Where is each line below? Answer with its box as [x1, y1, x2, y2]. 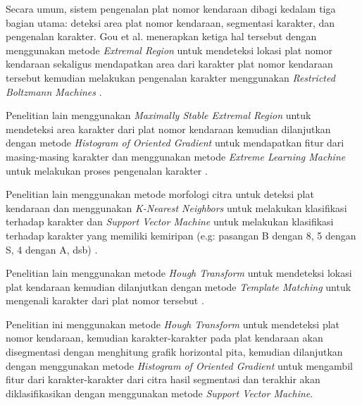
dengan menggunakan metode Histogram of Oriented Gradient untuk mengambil [6, 358, 353, 373]
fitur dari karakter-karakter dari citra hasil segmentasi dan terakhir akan [6, 372, 320, 387]
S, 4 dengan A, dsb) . [6, 242, 98, 256]
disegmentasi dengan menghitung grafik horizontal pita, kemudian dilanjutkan [6, 344, 343, 359]
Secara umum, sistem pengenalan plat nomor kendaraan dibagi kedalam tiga [6, 1, 336, 15]
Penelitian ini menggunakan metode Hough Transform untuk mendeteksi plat [6, 316, 340, 331]
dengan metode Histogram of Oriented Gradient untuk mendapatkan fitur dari [6, 135, 344, 150]
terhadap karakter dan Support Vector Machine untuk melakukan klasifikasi [6, 214, 334, 229]
